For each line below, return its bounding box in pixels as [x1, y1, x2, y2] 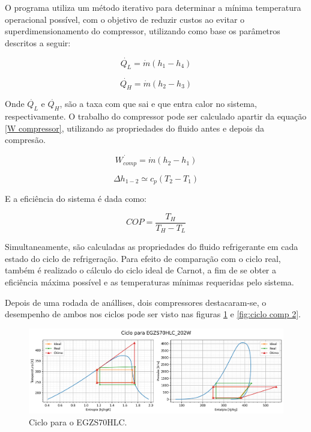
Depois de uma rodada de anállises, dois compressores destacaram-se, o [5, 296, 267, 308]
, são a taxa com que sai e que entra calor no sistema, [59, 97, 257, 110]
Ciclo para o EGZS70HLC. [29, 415, 127, 428]
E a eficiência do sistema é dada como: [5, 192, 146, 205]
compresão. [5, 133, 46, 146]
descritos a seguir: [5, 36, 71, 49]
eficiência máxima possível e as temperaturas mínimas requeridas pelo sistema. [5, 276, 294, 288]
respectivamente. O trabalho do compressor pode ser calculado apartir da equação [5, 110, 307, 123]
